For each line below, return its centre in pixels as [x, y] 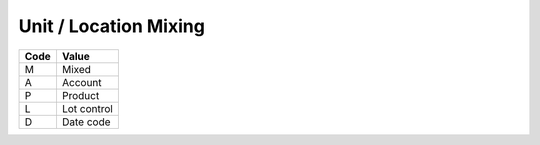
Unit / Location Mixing [111, 26]
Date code [86, 122]
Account [81, 82]
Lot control [87, 108]
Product [80, 95]
